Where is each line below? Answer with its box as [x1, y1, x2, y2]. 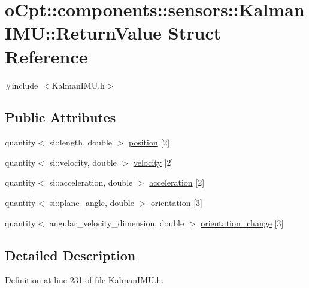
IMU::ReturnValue [5, 20, 162, 45]
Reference [5, 44, 88, 68]
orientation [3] [150, 196, 202, 209]
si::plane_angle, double [49, 196, 134, 209]
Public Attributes [5, 108, 116, 126]
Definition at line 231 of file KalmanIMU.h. [5, 274, 164, 286]
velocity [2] [133, 156, 174, 168]
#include [5, 78, 38, 91]
